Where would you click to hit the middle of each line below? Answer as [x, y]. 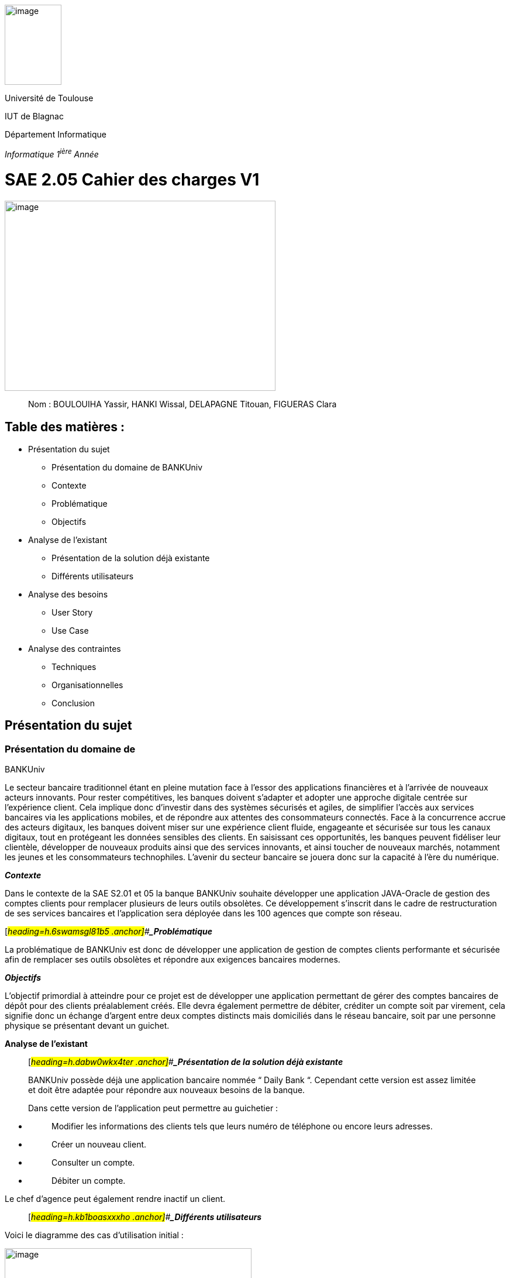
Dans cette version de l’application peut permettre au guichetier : [153, 1108]
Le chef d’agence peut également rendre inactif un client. [115, 1199]
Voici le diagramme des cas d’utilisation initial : [94, 1235]
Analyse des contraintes [75, 649]
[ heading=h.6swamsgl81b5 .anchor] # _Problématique [108, 932]
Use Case [70, 631]
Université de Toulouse [49, 98]
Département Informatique [56, 134]
